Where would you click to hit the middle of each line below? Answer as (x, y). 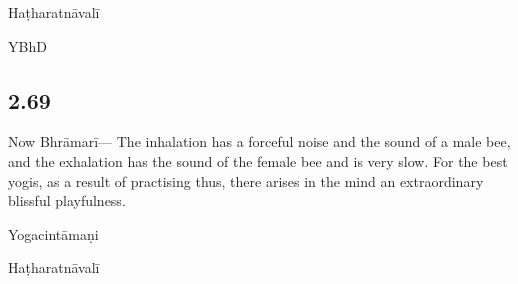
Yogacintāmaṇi (53, 233)
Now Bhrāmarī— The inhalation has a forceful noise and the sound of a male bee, (259, 141)
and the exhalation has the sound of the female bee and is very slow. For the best (258, 160)
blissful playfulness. (67, 200)
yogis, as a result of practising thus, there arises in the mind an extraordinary (246, 180)
